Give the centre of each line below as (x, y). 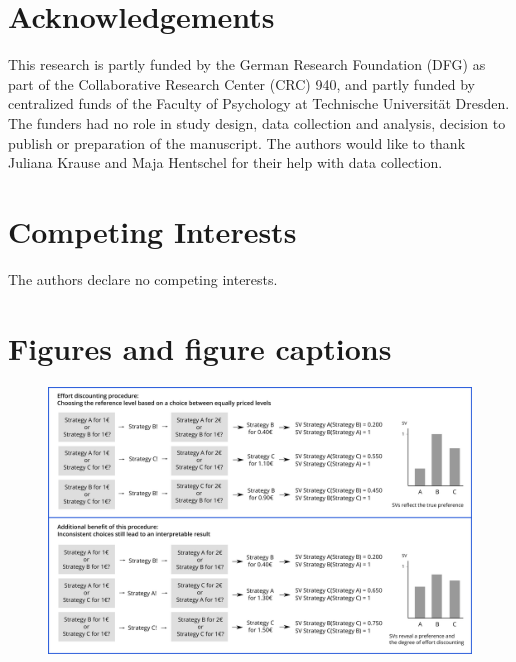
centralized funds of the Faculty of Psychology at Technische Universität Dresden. (259, 103)
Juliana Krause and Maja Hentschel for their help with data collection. (225, 162)
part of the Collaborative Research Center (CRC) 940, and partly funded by (241, 83)
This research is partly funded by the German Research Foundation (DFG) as (247, 64)
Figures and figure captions (200, 347)
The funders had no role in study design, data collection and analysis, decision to (257, 122)
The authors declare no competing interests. (143, 278)
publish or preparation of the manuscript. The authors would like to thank (237, 142)
